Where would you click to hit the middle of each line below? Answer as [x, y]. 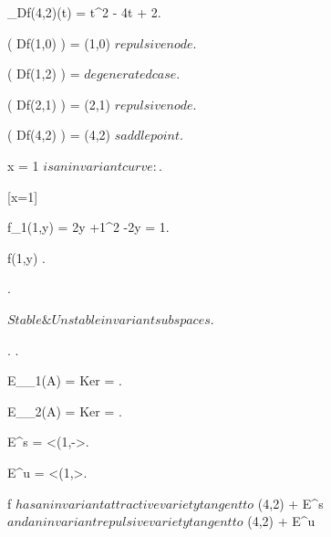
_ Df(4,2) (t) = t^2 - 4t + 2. [84, 12]
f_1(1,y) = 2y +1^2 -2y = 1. [88, 227]
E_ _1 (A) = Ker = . [65, 380]
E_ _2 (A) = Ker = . [65, 411]
